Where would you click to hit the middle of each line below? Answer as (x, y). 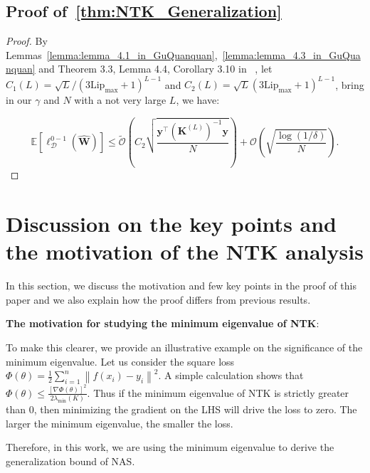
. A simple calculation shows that (231, 375)
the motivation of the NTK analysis (185, 251)
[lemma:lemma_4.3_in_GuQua (291, 54)
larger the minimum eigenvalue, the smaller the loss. (120, 423)
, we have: (198, 100)
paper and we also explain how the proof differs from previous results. (158, 299)
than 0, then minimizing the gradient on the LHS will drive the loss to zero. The (181, 409)
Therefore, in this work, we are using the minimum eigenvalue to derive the (170, 447)
